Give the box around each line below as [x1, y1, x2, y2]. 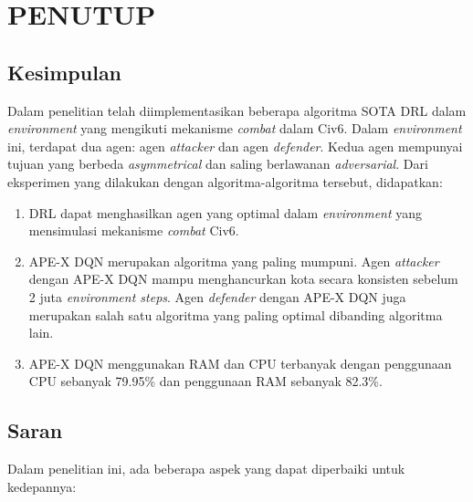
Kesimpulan [7, 58, 122, 86]
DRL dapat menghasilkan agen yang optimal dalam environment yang [28, 203, 423, 222]
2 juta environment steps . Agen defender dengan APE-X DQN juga [28, 287, 406, 306]
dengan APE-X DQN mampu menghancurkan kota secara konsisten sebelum [28, 269, 458, 288]
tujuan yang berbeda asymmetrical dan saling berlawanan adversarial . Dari [7, 154, 428, 173]
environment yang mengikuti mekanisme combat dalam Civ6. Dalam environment [7, 119, 462, 138]
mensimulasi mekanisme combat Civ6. [28, 221, 239, 240]
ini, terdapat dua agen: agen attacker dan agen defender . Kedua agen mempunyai [7, 136, 463, 155]
